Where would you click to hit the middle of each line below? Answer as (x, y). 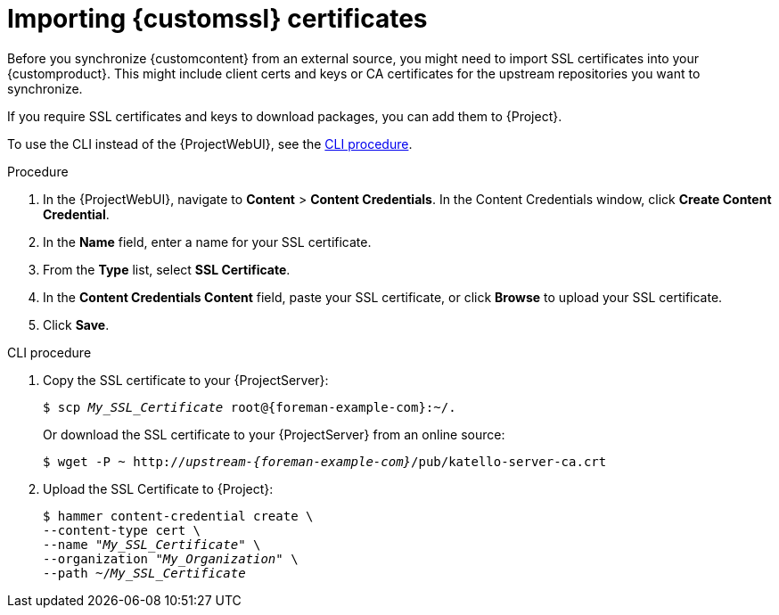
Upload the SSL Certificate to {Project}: (158, 488)
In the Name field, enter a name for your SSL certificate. (207, 242)
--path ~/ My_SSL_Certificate (144, 573)
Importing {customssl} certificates (217, 19)
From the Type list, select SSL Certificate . (167, 269)
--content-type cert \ (122, 530)
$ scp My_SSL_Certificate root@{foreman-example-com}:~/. (250, 407)
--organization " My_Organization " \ (171, 558)
